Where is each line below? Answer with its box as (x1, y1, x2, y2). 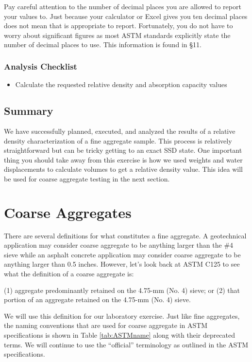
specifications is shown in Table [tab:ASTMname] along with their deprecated (4, 330, 235, 340)
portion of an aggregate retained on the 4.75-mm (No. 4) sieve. (4, 294, 191, 305)
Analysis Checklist (4, 60, 77, 72)
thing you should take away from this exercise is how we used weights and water (4, 154, 243, 164)
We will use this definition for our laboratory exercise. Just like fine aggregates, (4, 310, 240, 321)
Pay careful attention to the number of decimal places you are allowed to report (4, 1, 241, 11)
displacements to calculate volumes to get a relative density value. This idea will (4, 164, 243, 174)
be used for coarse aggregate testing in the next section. (4, 173, 170, 183)
